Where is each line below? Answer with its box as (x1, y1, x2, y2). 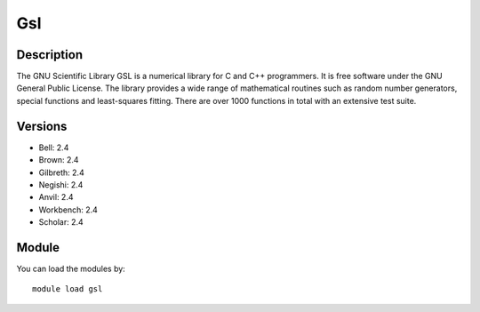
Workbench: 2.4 (38, 204, 98, 215)
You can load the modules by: (16, 263, 126, 274)
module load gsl (32, 284, 103, 294)
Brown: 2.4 (38, 155, 79, 165)
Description (16, 47, 84, 62)
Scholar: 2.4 (38, 217, 84, 228)
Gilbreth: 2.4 (38, 167, 84, 178)
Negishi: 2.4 (38, 179, 84, 190)
